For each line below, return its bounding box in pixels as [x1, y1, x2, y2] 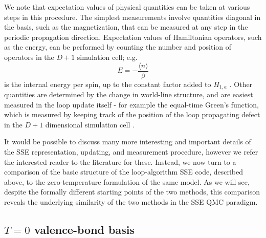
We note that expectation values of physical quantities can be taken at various [4, 2, 250, 12]
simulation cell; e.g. [77, 51, 138, 62]
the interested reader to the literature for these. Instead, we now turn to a [4, 156, 236, 167]
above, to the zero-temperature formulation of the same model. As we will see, [4, 176, 250, 187]
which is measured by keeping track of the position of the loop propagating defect [4, 109, 260, 120]
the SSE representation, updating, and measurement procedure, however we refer [4, 146, 258, 157]
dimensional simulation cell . [45, 119, 135, 129]
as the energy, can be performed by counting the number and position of [4, 41, 232, 52]
